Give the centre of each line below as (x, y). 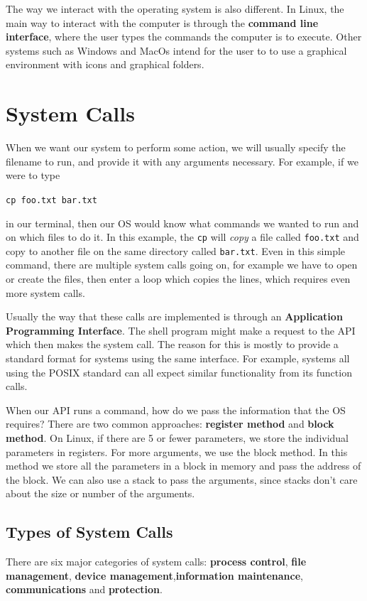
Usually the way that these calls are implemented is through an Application (174, 316)
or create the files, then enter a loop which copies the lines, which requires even (178, 279)
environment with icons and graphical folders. (105, 64)
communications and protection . (84, 589)
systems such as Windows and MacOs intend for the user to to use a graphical (176, 50)
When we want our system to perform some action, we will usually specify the (176, 147)
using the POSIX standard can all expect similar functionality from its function (179, 372)
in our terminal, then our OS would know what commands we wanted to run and (182, 223)
